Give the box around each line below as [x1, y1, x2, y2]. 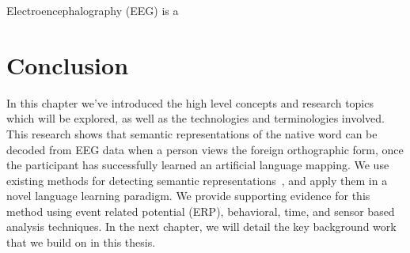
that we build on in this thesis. [6, 234, 156, 251]
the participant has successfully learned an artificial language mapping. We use [6, 157, 389, 173]
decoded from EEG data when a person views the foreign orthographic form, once [6, 141, 404, 157]
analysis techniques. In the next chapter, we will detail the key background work [6, 218, 397, 235]
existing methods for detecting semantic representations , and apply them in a [6, 172, 388, 188]
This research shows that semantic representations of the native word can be [6, 125, 378, 142]
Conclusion [6, 48, 129, 81]
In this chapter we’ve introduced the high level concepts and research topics [6, 94, 374, 111]
